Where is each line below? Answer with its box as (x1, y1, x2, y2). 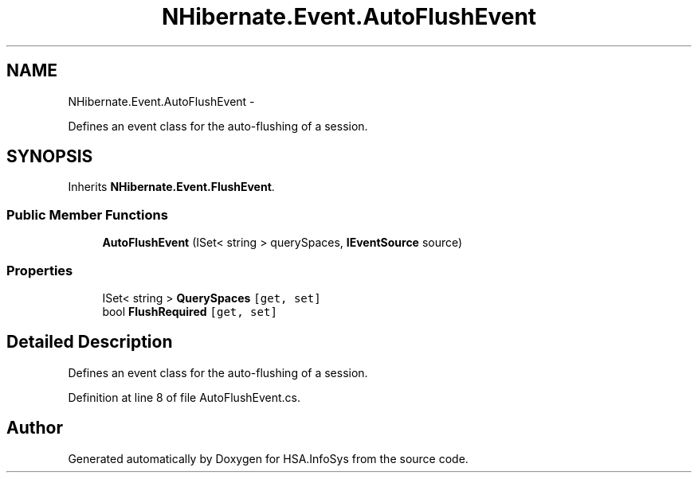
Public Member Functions (6, 206, 168, 223)
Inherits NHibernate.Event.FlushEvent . (68, 180, 275, 194)
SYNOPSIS (6, 146, 93, 167)
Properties (6, 262, 73, 278)
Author (6, 418, 63, 438)
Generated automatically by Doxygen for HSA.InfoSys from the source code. (68, 451, 469, 465)
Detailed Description (6, 332, 173, 352)
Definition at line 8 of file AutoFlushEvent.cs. (68, 390, 301, 404)
